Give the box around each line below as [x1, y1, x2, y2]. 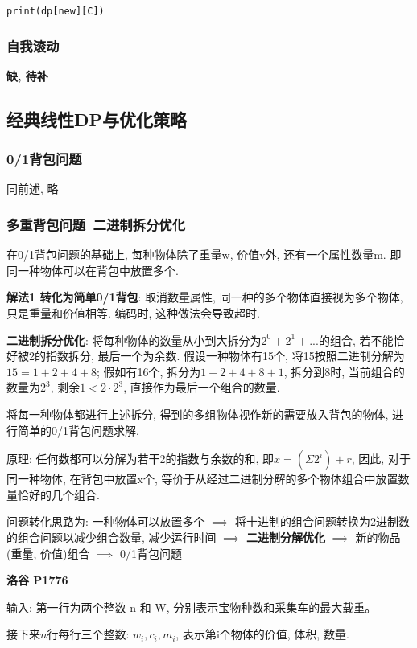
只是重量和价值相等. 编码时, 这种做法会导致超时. [6, 305, 260, 322]
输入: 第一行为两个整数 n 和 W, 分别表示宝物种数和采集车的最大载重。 [6, 598, 377, 615]
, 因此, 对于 [351, 450, 411, 467]
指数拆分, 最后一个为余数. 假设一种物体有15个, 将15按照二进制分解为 [45, 347, 405, 364]
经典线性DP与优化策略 [6, 106, 188, 131]
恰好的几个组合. [17, 486, 100, 502]
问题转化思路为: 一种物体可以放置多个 [6, 513, 205, 530]
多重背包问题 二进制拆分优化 [6, 214, 186, 234]
